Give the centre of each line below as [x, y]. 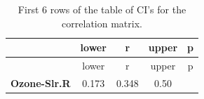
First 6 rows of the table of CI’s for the [102, 9]
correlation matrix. [102, 23]
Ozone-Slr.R [41, 82]
